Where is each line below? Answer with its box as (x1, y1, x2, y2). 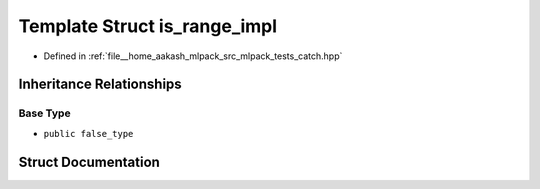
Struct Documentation (18, 153, 160, 170)
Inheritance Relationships (18, 76, 182, 93)
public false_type (43, 128, 134, 139)
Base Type (18, 106, 71, 120)
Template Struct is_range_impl (18, 15, 278, 37)
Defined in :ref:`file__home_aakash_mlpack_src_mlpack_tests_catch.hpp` (43, 50, 343, 62)
